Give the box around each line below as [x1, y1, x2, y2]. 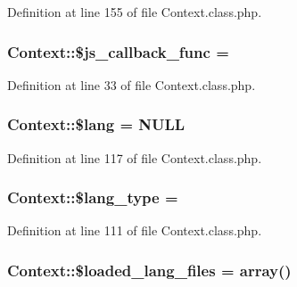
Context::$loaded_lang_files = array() [7, 258, 292, 281]
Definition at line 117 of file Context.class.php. [7, 148, 262, 167]
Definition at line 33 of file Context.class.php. [7, 75, 256, 94]
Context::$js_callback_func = [7, 40, 229, 62]
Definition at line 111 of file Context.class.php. [7, 221, 262, 240]
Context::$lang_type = [7, 186, 178, 209]
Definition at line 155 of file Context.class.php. [7, 3, 262, 20]
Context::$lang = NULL [7, 113, 186, 135]
